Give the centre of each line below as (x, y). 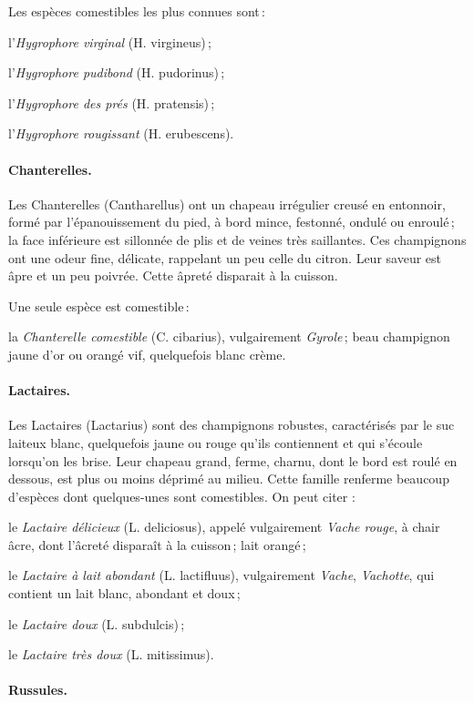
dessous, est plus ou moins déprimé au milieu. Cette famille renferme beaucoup (229, 479)
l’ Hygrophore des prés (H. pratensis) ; (112, 102)
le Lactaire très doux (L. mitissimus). (111, 654)
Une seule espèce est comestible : (99, 306)
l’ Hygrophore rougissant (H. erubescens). (121, 133)
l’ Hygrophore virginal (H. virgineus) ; (110, 41)
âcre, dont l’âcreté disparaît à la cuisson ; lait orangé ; (157, 544)
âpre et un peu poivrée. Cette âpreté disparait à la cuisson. (173, 275)
